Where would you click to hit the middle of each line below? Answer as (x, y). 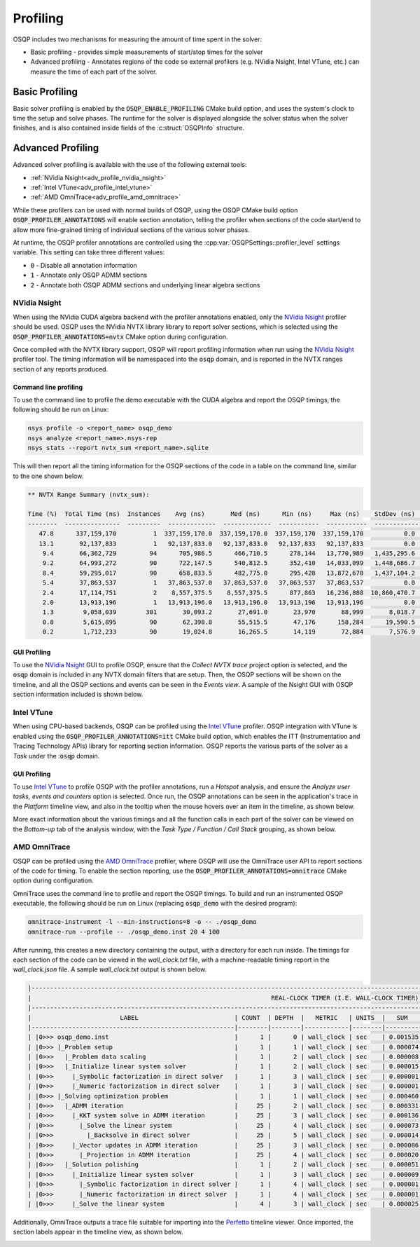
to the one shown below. (48, 476)
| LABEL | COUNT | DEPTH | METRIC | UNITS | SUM (218, 1017)
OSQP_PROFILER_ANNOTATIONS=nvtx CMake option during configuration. (120, 336)
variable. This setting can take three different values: (89, 252)
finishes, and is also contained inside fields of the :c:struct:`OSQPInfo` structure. (129, 128)
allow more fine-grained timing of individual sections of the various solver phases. (131, 230)
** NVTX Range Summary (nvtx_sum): (89, 495)
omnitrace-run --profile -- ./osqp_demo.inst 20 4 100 (124, 932)
